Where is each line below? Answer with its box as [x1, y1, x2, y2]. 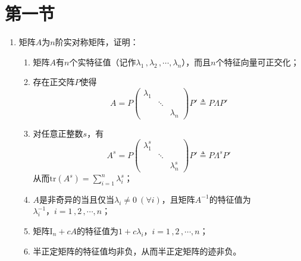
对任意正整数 [33, 127, 83, 139]
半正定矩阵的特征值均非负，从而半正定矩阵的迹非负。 [33, 244, 242, 257]
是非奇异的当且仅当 [39, 193, 115, 205]
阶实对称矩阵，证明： [55, 36, 139, 48]
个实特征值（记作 [69, 55, 136, 68]
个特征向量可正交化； [215, 55, 299, 68]
